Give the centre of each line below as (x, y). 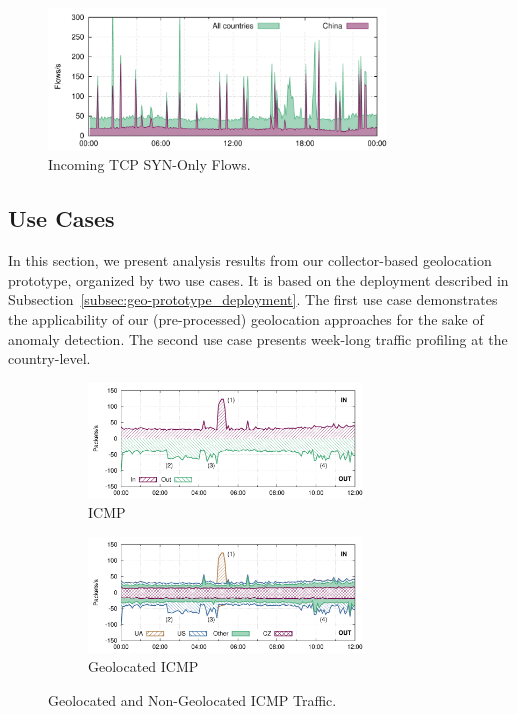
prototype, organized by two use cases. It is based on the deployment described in (258, 279)
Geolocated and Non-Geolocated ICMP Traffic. (192, 699)
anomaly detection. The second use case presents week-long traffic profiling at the (258, 338)
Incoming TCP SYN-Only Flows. (149, 164)
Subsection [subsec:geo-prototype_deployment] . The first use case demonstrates (253, 299)
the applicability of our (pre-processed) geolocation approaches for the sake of (246, 318)
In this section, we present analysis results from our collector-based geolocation (250, 260)
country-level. (49, 358)
